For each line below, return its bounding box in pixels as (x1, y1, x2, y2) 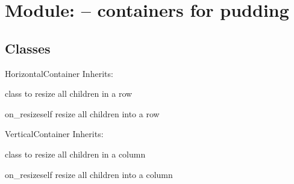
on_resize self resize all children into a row (5, 107, 160, 120)
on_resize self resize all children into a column (5, 168, 173, 180)
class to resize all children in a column (5, 147, 146, 160)
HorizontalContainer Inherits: (5, 67, 113, 79)
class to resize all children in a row (5, 87, 133, 100)
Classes (5, 38, 51, 57)
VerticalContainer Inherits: (5, 127, 104, 140)
